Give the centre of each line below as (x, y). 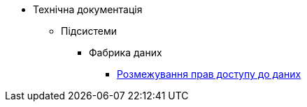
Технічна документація (88, 9)
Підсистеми (89, 31)
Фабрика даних (126, 52)
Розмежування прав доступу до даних (209, 74)
